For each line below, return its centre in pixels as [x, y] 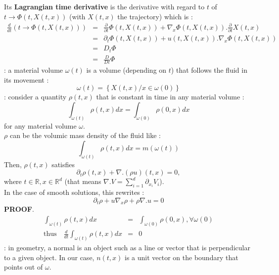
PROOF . [19, 209]
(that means [83, 181]
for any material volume [40, 125]
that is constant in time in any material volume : [170, 97]
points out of [23, 267]
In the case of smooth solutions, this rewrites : [74, 192]
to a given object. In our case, [49, 257]
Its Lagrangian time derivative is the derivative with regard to [104, 6]
